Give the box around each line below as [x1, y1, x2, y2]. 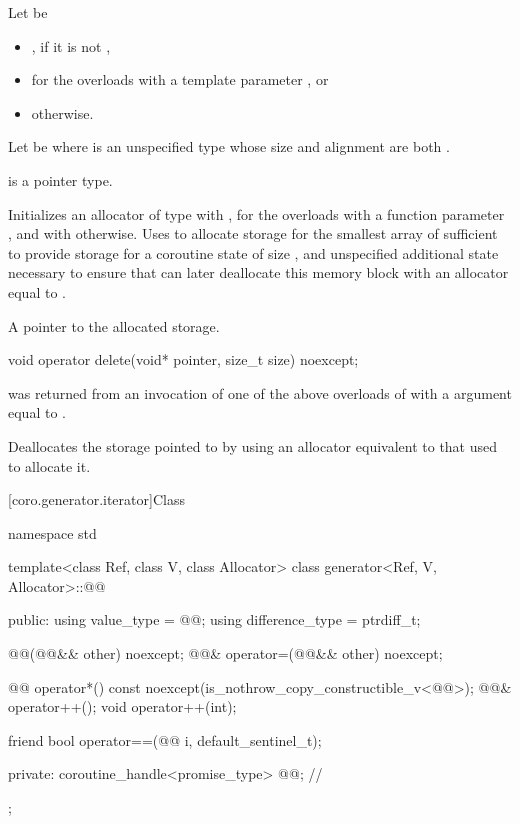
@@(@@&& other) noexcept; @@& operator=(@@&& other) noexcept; [8, 643, 443, 664]
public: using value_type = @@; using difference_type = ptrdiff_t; [8, 609, 421, 630]
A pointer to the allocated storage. [8, 315, 220, 336]
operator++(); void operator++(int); [8, 696, 237, 717]
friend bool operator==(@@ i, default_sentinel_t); [8, 729, 322, 750]
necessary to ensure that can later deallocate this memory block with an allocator [8, 262, 509, 283]
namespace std [8, 522, 97, 543]
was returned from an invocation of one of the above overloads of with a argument [8, 382, 512, 403]
